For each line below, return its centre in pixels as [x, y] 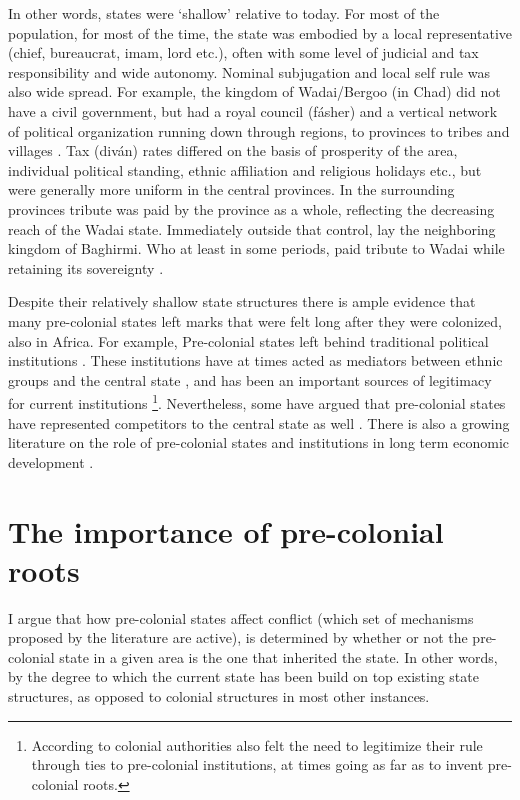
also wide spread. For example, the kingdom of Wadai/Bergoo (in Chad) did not [254, 91]
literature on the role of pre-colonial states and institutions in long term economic [259, 442]
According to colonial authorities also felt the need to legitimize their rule [257, 744]
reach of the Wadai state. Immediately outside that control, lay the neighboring [252, 228]
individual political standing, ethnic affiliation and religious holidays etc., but [245, 169]
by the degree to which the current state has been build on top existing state [243, 676]
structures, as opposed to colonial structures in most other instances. [219, 696]
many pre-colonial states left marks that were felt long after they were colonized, [255, 320]
